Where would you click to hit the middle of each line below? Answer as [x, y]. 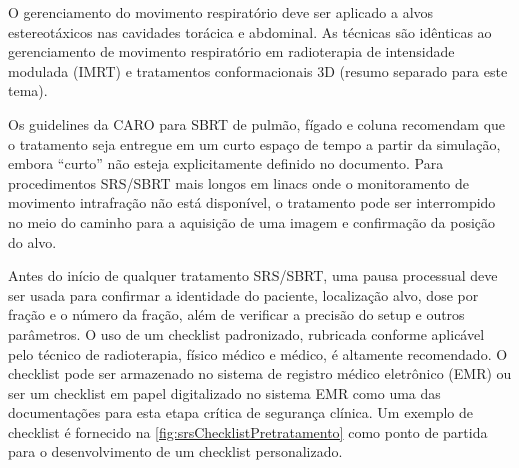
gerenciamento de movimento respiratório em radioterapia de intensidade [231, 51]
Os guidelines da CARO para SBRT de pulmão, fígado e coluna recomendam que [257, 123]
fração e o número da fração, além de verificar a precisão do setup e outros [236, 314]
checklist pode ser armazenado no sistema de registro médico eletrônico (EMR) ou [260, 373]
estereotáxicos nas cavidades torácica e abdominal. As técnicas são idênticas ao [250, 31]
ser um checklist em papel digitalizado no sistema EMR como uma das [224, 392]
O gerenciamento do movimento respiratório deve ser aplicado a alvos [221, 12]
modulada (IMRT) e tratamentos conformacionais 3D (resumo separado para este [258, 70]
